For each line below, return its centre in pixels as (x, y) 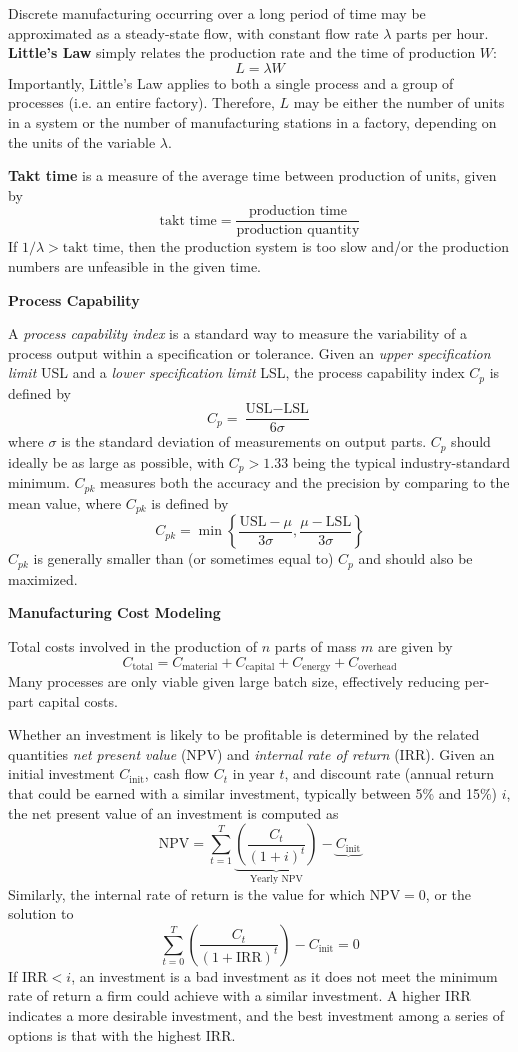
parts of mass (315, 645)
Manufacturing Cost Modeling (114, 612)
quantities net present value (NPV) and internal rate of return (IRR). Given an (251, 753)
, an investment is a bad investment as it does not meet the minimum (284, 975)
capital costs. (78, 700)
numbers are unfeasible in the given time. (135, 266)
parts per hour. (442, 32)
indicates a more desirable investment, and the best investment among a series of (256, 1014)
